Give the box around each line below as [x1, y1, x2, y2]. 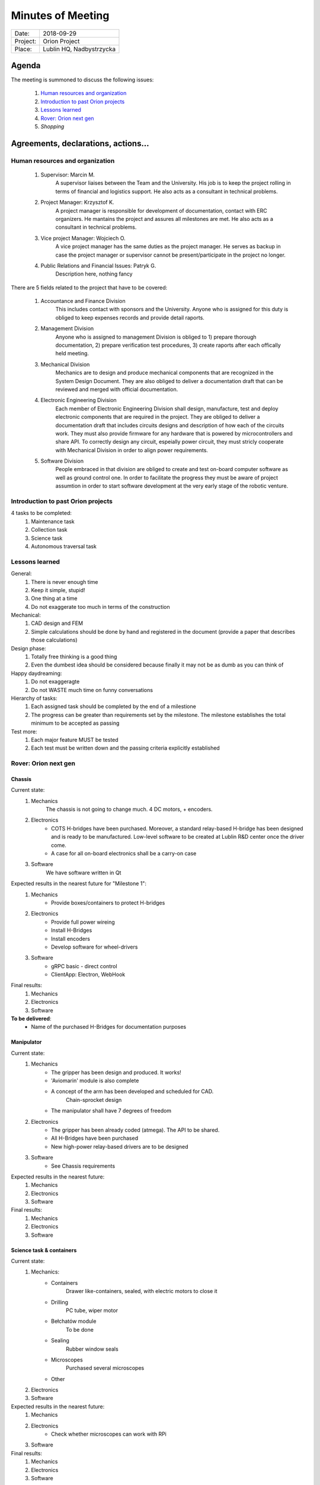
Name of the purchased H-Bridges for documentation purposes [31, 1023, 187, 1031]
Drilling [51, 1298, 68, 1306]
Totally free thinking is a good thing [31, 653, 117, 661]
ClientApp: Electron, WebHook [51, 971, 126, 978]
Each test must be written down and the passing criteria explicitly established [31, 744, 220, 751]
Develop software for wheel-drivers [51, 943, 138, 950]
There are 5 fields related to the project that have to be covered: [11, 284, 168, 291]
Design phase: [11, 644, 47, 652]
